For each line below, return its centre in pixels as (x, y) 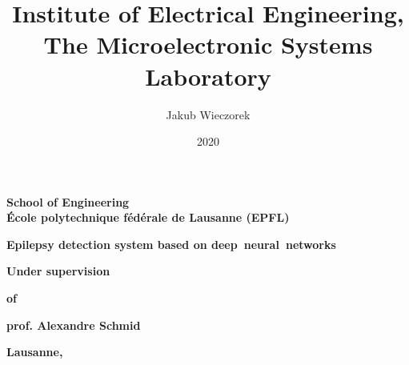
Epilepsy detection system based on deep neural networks (171, 244)
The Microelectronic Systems (208, 44)
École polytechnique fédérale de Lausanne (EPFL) (148, 217)
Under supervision (58, 271)
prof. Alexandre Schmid (74, 325)
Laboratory (208, 76)
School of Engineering (68, 201)
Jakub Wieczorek (208, 114)
